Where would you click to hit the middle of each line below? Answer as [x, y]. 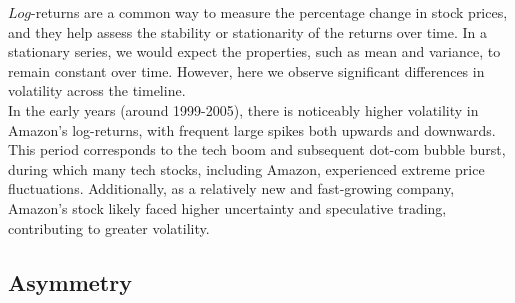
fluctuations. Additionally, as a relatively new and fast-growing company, [231, 188]
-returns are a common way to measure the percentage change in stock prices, [269, 12]
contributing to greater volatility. [109, 227]
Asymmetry [70, 281]
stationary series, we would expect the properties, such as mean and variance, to [254, 51]
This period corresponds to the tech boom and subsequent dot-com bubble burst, [257, 149]
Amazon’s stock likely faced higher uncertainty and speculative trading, [227, 207]
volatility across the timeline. [97, 90]
